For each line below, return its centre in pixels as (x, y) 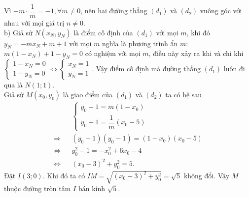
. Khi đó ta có (64, 175)
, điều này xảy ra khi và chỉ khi (196, 53)
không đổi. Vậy (207, 175)
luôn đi (234, 69)
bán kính (91, 188)
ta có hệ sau (184, 94)
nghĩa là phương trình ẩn (140, 43)
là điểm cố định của (103, 32)
